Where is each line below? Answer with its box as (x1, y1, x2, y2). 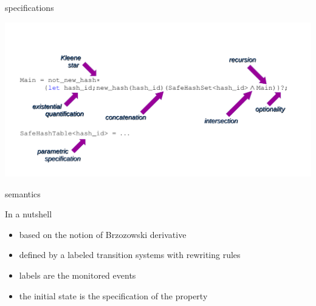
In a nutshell (5, 208, 52, 220)
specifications (5, 1, 54, 13)
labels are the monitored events (19, 269, 136, 282)
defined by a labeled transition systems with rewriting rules (19, 248, 241, 261)
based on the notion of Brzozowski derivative (19, 228, 187, 240)
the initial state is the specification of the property (19, 289, 208, 302)
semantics (5, 187, 41, 200)
